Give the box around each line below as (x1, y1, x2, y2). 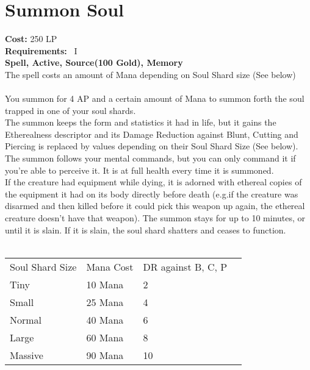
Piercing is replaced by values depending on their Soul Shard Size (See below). (5, 140, 298, 152)
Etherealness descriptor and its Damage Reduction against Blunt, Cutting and (5, 127, 298, 140)
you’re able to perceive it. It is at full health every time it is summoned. (5, 163, 274, 176)
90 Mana (86, 347, 124, 362)
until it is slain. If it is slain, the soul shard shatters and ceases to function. (5, 223, 286, 236)
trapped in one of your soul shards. (5, 104, 136, 116)
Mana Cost (86, 259, 134, 274)
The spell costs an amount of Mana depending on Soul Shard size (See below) (5, 68, 296, 80)
